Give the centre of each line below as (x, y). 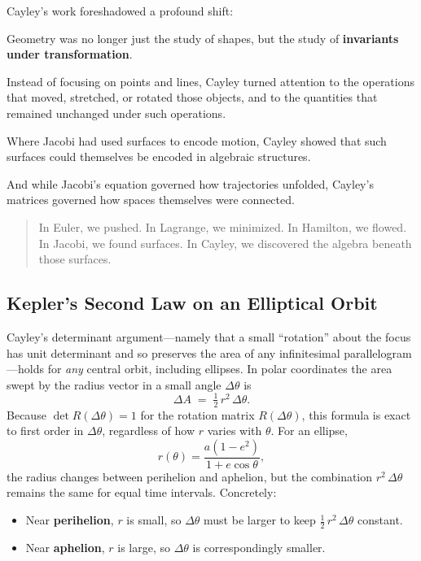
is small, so (154, 520)
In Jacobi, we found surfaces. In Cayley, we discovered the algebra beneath (225, 243)
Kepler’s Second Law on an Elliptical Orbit (192, 303)
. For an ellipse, (309, 431)
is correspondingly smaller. (259, 547)
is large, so (144, 547)
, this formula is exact (356, 414)
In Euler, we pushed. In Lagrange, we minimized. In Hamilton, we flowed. (223, 226)
